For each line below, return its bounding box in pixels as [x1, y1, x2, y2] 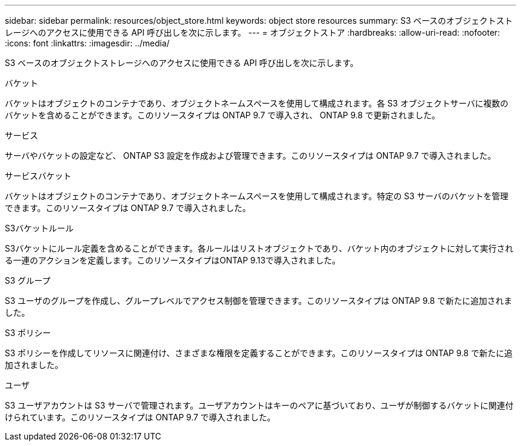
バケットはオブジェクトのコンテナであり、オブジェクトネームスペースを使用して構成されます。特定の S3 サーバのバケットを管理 [5, 191, 509, 201]
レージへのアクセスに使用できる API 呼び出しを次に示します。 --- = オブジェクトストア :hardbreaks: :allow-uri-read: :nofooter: [5, 27, 500, 37]
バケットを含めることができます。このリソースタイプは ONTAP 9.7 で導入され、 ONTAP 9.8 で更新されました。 [5, 110, 440, 120]
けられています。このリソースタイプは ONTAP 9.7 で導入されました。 [5, 412, 276, 422]
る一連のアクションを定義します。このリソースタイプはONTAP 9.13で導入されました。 [5, 255, 341, 265]
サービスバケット [5, 171, 71, 181]
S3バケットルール [5, 223, 74, 233]
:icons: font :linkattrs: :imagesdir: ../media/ [5, 38, 170, 48]
